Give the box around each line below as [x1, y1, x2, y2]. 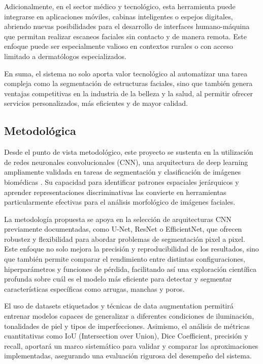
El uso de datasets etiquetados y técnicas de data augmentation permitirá [4, 300, 234, 311]
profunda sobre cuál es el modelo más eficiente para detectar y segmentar [4, 273, 232, 284]
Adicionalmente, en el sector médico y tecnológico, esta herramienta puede [4, 1, 236, 11]
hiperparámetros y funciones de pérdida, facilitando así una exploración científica [4, 263, 257, 274]
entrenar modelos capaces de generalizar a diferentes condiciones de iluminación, [4, 311, 254, 321]
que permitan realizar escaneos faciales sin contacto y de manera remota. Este [4, 31, 247, 41]
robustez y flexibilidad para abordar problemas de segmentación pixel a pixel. [4, 233, 245, 244]
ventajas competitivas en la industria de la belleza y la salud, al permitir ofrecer [4, 88, 253, 98]
